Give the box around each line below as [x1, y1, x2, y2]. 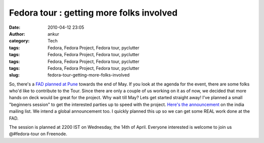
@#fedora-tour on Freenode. [9, 131, 67, 137]
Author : [9, 31, 25, 37]
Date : [9, 24, 21, 30]
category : [9, 38, 30, 44]
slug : [9, 72, 20, 78]
